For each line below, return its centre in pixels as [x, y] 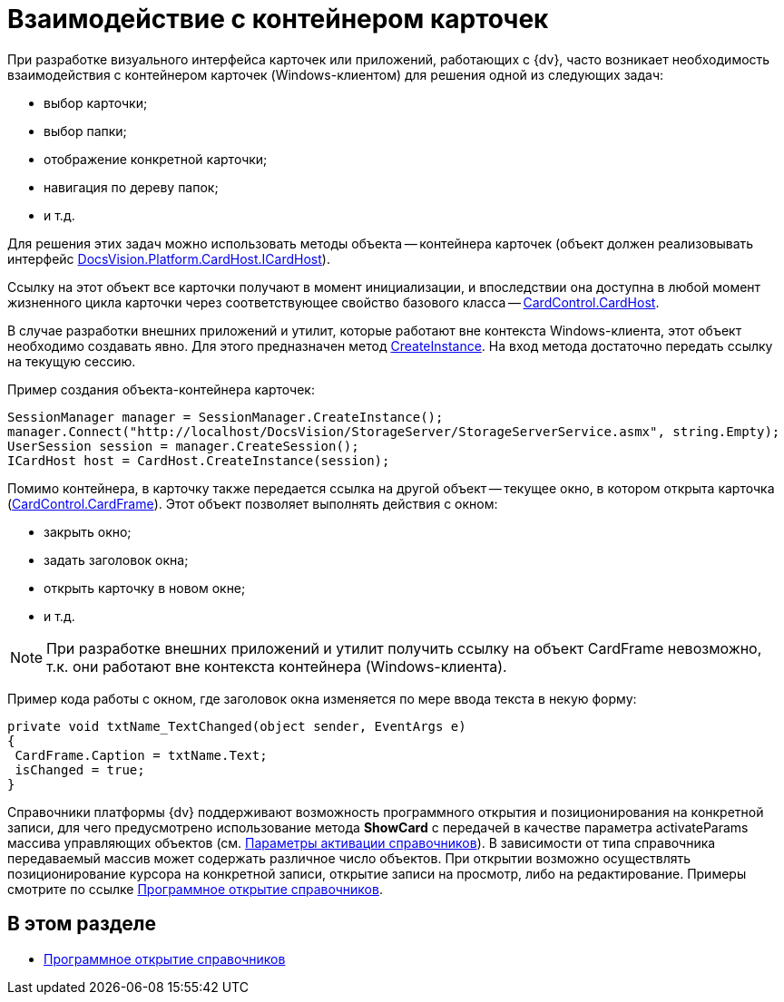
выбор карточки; [96, 102]
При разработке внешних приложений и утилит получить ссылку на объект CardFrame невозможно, [404, 648]
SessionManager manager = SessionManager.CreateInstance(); [225, 417]
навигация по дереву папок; [131, 187]
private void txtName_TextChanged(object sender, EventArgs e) [237, 726]
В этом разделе [82, 924]
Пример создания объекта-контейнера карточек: [161, 389]
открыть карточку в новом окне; [145, 588]
